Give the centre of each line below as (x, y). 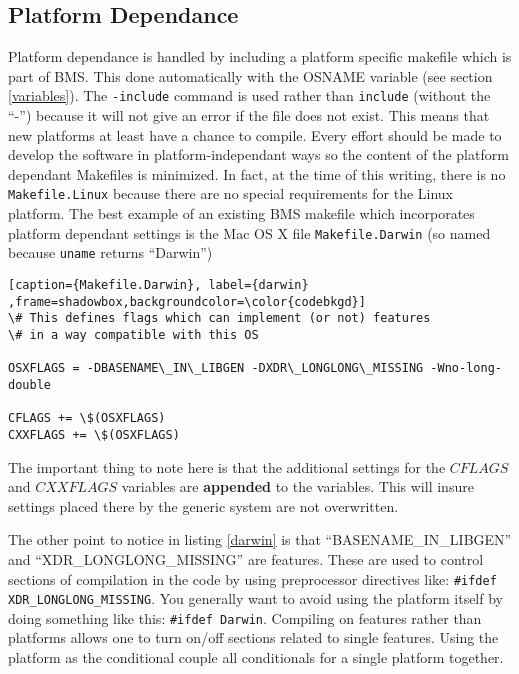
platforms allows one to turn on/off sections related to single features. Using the (253, 637)
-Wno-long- (466, 368)
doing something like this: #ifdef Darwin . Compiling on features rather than (245, 617)
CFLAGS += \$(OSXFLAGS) (87, 418)
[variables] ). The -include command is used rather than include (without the (249, 95)
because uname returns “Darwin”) (110, 252)
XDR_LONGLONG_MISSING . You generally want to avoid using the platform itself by (255, 598)
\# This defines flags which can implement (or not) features (219, 318)
